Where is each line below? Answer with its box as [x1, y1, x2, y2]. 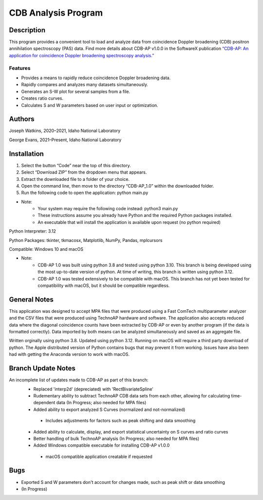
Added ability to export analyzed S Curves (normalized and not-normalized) [33, 406, 186, 413]
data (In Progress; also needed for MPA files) [56, 400, 147, 406]
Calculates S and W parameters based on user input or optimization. [21, 102, 158, 108]
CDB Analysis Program [9, 7, 103, 18]
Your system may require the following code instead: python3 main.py [38, 206, 178, 212]
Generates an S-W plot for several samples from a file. [21, 88, 131, 94]
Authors [9, 115, 35, 123]
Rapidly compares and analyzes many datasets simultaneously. [21, 82, 149, 87]
